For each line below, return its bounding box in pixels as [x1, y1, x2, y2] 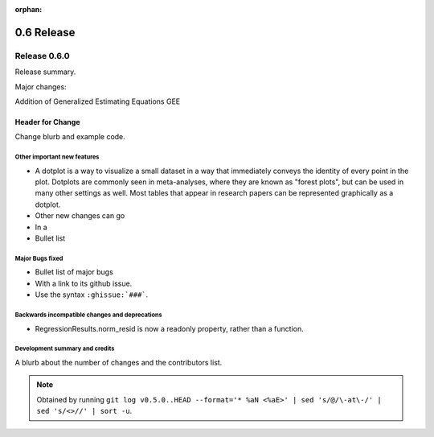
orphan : [14, 5, 43, 14]
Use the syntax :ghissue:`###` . [35, 290, 149, 299]
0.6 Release [14, 25, 76, 39]
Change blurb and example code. [14, 132, 126, 142]
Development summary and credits [14, 344, 115, 353]
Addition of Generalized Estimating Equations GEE [14, 97, 181, 106]
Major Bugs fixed [14, 254, 63, 262]
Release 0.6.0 [14, 50, 70, 61]
